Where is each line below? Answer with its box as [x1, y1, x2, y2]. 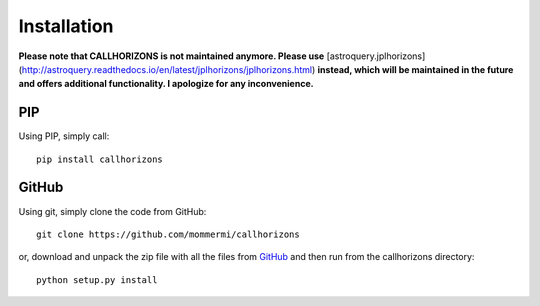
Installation [18, 15, 114, 37]
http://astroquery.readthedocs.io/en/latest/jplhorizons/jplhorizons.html [21, 63, 313, 75]
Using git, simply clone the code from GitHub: [18, 205, 207, 217]
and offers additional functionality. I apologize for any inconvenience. [18, 78, 314, 90]
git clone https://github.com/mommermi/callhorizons [36, 228, 300, 240]
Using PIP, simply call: [18, 130, 110, 142]
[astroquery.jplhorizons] [326, 50, 426, 62]
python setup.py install [36, 274, 158, 285]
